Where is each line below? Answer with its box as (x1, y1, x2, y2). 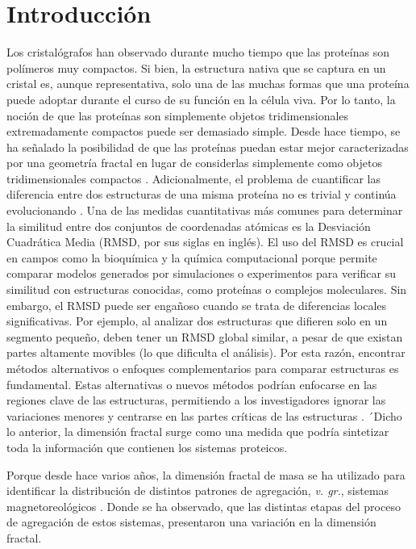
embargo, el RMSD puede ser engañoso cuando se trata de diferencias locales (6, 296, 387, 313)
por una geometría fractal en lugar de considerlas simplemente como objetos (6, 154, 382, 171)
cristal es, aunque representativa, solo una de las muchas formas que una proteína (6, 75, 410, 92)
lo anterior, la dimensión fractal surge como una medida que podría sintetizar (6, 423, 389, 440)
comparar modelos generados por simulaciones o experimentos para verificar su (6, 265, 396, 282)
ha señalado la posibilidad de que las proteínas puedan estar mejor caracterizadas (6, 138, 409, 155)
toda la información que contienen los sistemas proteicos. (6, 438, 288, 455)
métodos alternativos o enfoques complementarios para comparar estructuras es (6, 360, 399, 376)
